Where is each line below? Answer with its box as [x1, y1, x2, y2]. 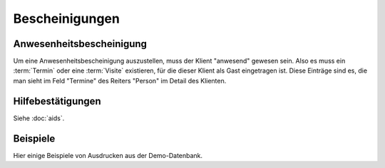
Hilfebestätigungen [13, 95, 101, 107]
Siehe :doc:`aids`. [13, 114, 65, 122]
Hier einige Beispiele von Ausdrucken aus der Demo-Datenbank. [13, 151, 203, 159]
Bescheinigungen [13, 11, 120, 26]
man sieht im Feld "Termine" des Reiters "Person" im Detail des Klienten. [13, 76, 227, 85]
